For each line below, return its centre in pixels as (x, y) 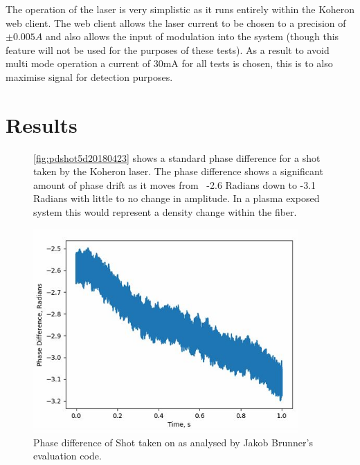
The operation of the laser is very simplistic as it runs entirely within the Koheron (180, 9)
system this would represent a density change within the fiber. (165, 212)
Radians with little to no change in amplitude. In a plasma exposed (177, 198)
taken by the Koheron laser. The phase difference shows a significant (178, 171)
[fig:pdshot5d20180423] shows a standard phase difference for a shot (177, 157)
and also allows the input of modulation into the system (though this (192, 36)
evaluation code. (67, 456)
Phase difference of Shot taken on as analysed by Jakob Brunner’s (173, 442)
